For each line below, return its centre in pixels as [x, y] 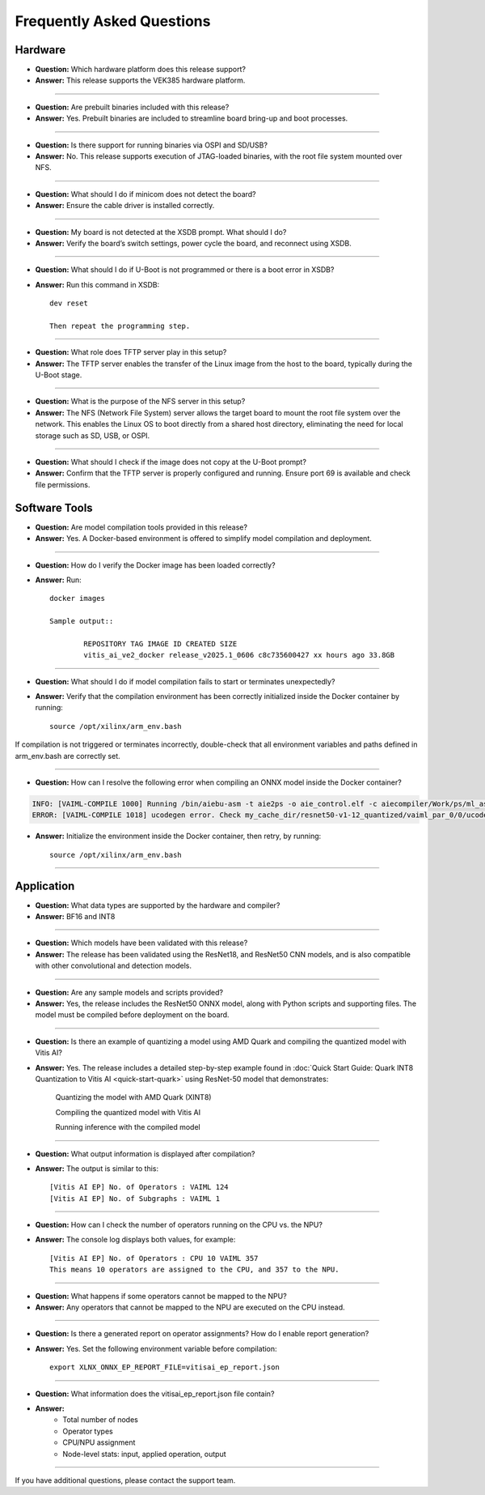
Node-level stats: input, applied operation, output [144, 1454]
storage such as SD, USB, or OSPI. [93, 435]
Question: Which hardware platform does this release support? [141, 70]
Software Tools [54, 507]
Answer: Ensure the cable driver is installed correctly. [125, 206]
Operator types [88, 1431]
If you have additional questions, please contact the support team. [125, 1480]
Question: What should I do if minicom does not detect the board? [145, 194]
